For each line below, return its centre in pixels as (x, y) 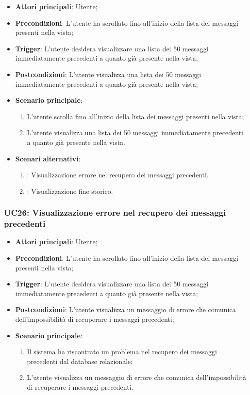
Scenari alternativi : (48, 158)
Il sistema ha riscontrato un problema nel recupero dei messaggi (122, 352)
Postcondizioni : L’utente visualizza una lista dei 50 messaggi (108, 74)
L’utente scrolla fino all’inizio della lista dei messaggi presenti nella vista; (135, 116)
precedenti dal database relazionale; (80, 361)
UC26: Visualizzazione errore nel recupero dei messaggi (115, 213)
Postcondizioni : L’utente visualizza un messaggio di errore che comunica (125, 309)
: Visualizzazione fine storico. (70, 191)
